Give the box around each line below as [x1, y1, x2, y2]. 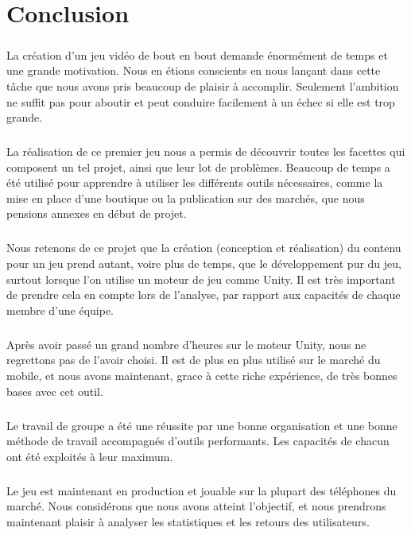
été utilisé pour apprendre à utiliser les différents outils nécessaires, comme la [6, 174, 383, 191]
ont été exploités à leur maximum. [6, 448, 173, 464]
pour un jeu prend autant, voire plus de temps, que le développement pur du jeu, [6, 255, 401, 272]
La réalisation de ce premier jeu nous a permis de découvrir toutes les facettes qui [6, 143, 405, 160]
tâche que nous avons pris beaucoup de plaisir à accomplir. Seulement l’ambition [6, 77, 399, 94]
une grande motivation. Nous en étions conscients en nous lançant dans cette [6, 62, 381, 79]
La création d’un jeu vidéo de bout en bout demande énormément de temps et [6, 46, 388, 63]
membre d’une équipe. [6, 301, 114, 318]
